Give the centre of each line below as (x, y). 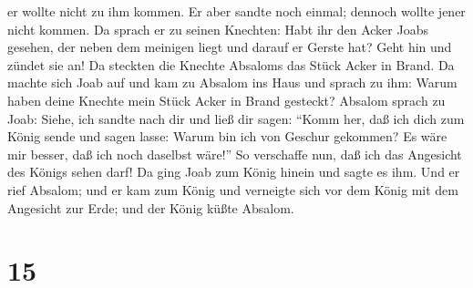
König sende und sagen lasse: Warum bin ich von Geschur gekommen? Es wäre (227, 136)
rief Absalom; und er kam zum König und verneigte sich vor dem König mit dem (233, 189)
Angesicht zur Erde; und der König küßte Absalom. (151, 207)
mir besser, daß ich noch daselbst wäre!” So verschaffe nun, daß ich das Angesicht (235, 154)
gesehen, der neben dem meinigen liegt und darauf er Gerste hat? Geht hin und (230, 47)
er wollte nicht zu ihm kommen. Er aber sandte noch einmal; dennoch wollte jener (236, 11)
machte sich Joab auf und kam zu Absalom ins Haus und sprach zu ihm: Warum (232, 82)
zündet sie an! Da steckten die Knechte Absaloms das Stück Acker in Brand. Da (231, 64)
